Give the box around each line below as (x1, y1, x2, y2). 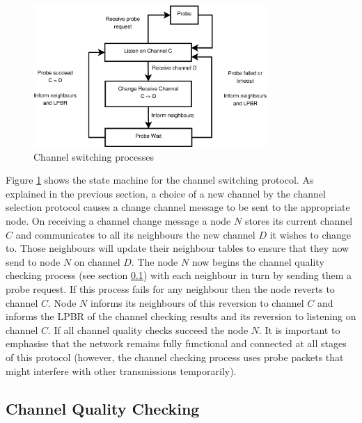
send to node (6, 254, 61, 269)
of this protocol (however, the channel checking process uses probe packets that (6, 350, 344, 365)
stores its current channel (244, 214, 353, 228)
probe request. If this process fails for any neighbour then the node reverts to (6, 282, 335, 296)
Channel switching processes (33, 149, 154, 163)
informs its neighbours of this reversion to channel (90, 295, 304, 310)
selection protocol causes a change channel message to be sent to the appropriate (6, 200, 350, 214)
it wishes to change (269, 227, 352, 241)
